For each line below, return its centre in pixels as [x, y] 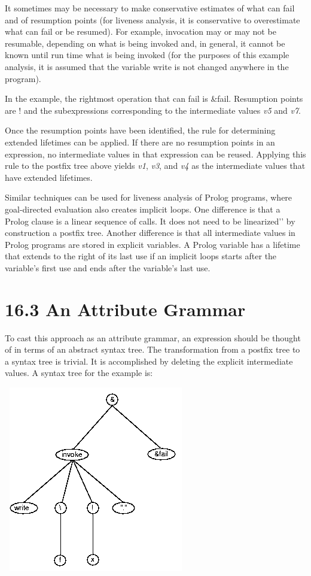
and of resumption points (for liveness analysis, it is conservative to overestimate [153, 19]
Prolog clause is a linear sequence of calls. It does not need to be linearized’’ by [150, 221]
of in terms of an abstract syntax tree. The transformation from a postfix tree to [153, 349]
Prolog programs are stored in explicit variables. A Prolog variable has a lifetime [153, 244]
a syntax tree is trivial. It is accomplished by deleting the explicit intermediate [149, 361]
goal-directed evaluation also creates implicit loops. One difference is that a [143, 209]
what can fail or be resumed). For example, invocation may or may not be [141, 31]
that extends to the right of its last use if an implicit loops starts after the [141, 256]
